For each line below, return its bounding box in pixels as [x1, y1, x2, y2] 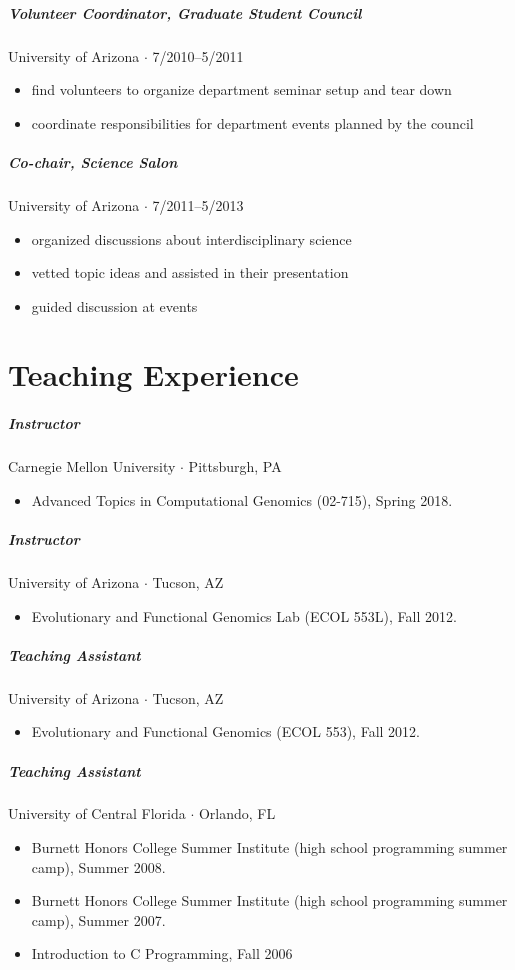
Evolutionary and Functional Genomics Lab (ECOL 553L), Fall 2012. [31, 605, 457, 626]
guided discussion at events [31, 295, 198, 316]
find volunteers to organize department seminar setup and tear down [31, 79, 452, 100]
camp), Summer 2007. [31, 909, 166, 930]
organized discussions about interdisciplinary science [31, 228, 352, 249]
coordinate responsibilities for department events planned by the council [31, 112, 474, 133]
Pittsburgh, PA [188, 456, 282, 477]
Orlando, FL [198, 803, 276, 824]
